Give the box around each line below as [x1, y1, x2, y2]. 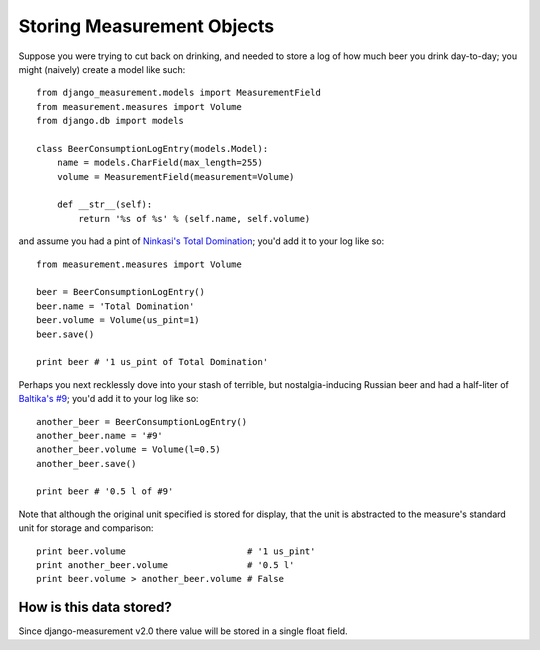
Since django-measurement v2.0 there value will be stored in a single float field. [18, 625, 349, 637]
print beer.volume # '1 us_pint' [36, 545, 316, 557]
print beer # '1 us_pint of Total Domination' [36, 356, 269, 368]
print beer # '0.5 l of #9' [36, 486, 174, 497]
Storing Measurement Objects [18, 15, 275, 37]
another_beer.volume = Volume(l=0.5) [36, 444, 222, 455]
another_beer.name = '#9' [36, 430, 164, 441]
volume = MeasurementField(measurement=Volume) [56, 171, 295, 182]
